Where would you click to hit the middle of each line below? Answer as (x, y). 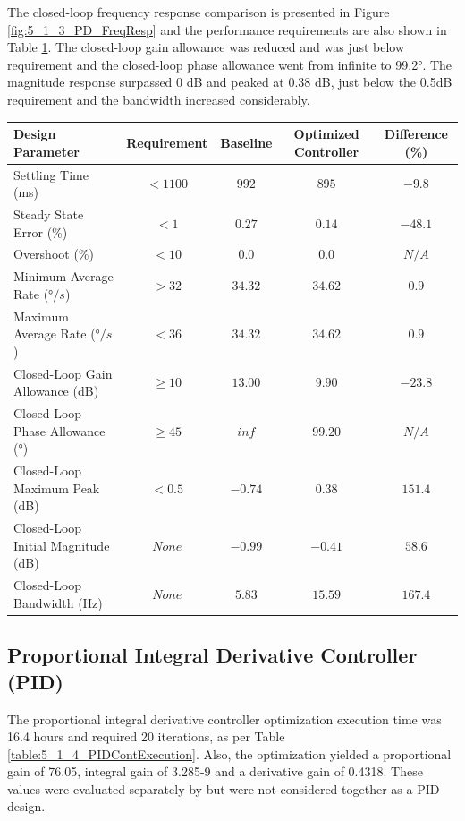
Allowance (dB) (56, 391)
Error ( (33, 231)
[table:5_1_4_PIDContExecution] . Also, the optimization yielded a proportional (229, 753)
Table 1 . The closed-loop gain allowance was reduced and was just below (206, 47)
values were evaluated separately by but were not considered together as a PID (224, 788)
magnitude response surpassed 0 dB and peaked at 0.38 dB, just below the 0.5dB (230, 82)
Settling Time (51, 174)
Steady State (49, 214)
